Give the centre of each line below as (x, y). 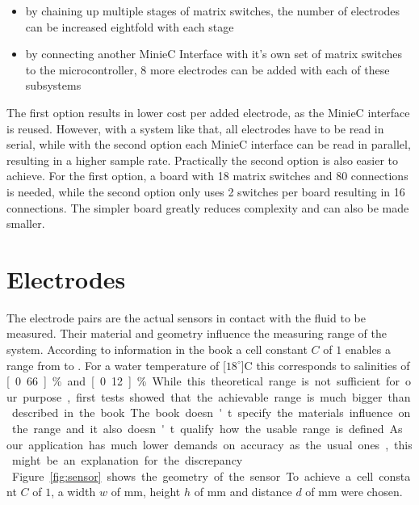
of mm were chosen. (354, 492)
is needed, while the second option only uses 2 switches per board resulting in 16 (206, 191)
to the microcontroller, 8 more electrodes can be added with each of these (207, 69)
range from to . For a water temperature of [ (116, 365)
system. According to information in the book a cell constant (157, 349)
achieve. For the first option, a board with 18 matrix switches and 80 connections (207, 176)
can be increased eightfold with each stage (130, 26)
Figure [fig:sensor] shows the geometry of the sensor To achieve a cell (193, 476)
